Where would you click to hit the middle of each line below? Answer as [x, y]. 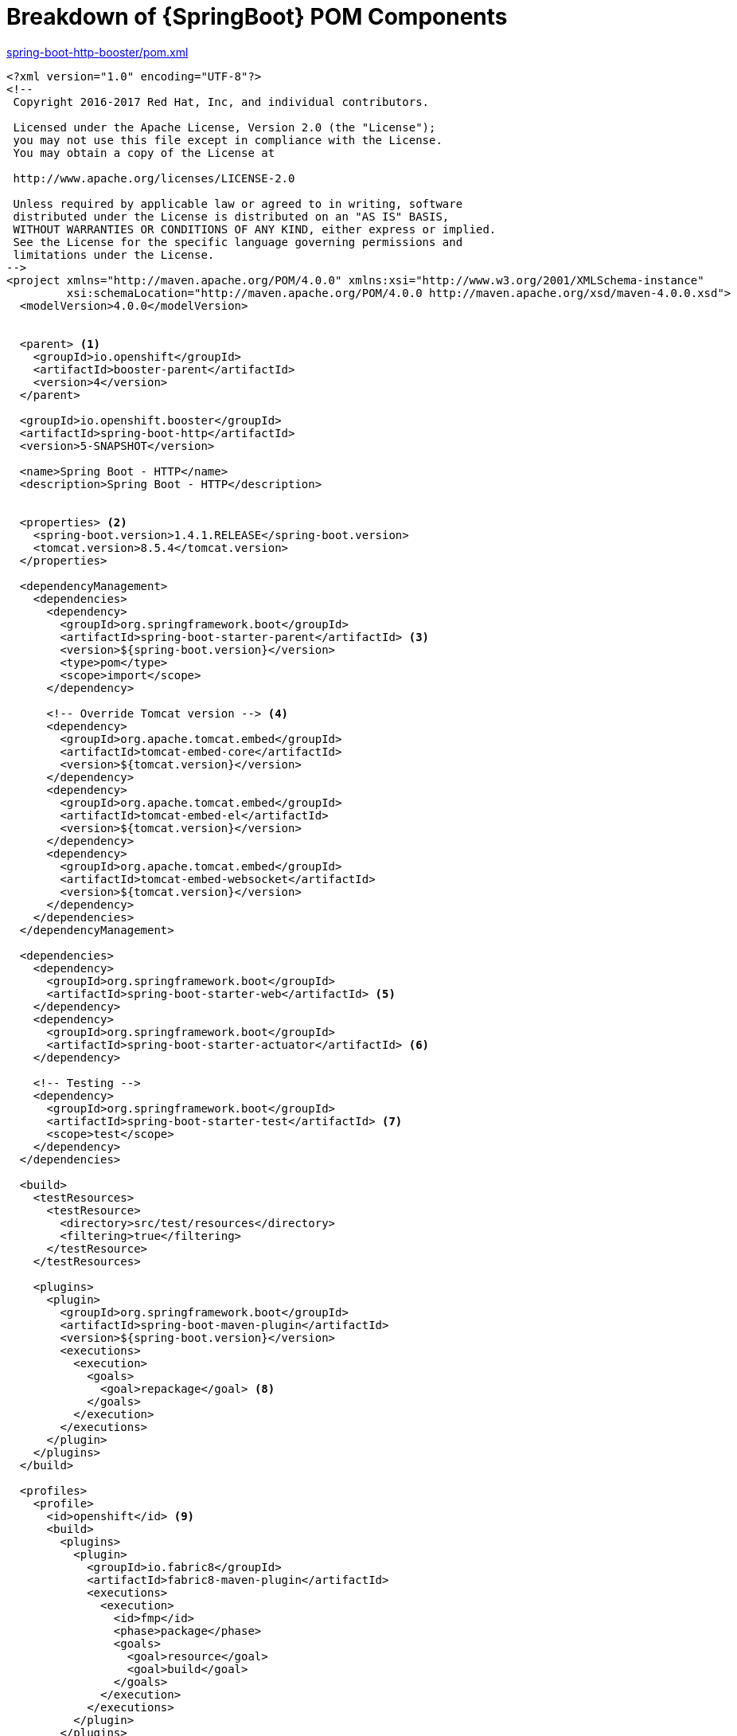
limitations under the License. [114, 254]
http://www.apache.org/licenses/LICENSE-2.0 [154, 178]
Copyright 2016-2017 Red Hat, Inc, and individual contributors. [221, 102]
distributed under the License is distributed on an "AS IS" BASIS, [231, 216]
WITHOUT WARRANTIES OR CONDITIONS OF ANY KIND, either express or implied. [255, 229]
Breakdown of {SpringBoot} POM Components [257, 17]
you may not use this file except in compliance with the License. [228, 140]
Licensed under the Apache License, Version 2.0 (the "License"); [224, 127]
